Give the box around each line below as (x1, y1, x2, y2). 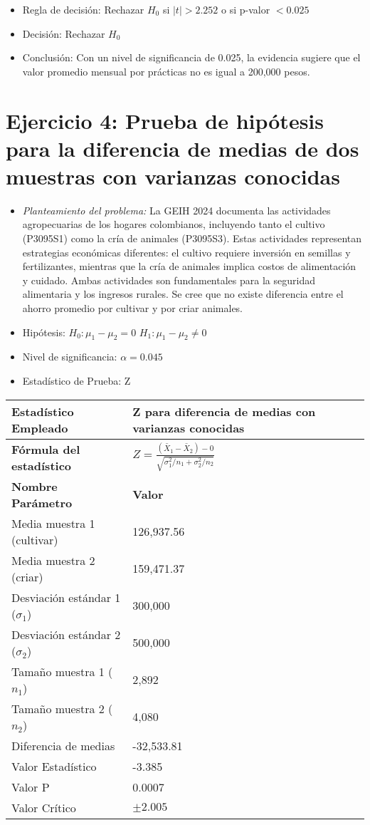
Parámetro (11, 494, 73, 511)
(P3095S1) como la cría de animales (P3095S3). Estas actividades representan (22, 231, 362, 246)
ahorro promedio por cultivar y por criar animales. (22, 301, 243, 316)
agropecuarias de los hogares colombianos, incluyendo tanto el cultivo (22, 217, 325, 232)
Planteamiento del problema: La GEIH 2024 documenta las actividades (22, 202, 331, 217)
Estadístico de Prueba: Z (22, 373, 131, 388)
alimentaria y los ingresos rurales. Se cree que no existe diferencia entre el (22, 286, 344, 301)
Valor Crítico (11, 799, 76, 816)
